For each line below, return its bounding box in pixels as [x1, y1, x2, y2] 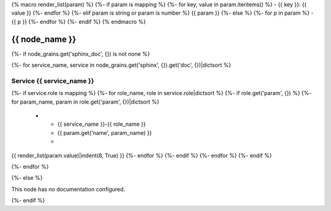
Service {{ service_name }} [11, 77, 94, 85]
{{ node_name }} [11, 34, 77, 44]
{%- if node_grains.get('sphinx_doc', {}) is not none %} [11, 50, 150, 58]
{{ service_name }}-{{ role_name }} [57, 120, 146, 128]
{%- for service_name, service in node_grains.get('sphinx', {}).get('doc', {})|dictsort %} [11, 61, 231, 69]
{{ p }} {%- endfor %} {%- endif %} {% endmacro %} [11, 18, 146, 25]
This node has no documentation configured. [11, 185, 126, 193]
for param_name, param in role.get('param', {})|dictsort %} [11, 98, 159, 105]
